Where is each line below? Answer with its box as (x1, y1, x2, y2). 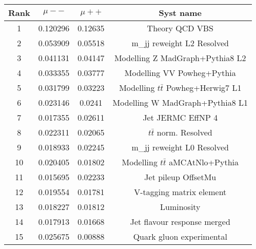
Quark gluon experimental (133, 231, 227, 242)
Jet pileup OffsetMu (144, 171, 216, 183)
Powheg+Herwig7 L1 (166, 82, 242, 93)
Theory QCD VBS (147, 22, 213, 34)
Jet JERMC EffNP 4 (143, 111, 218, 123)
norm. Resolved (156, 126, 212, 138)
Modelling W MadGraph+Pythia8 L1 (112, 97, 248, 108)
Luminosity (160, 201, 201, 213)
